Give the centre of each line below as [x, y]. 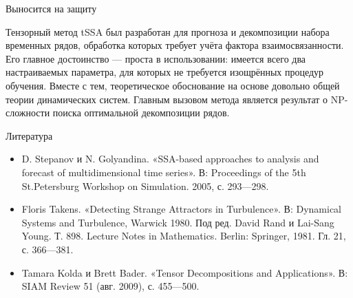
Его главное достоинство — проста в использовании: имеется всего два [156, 58]
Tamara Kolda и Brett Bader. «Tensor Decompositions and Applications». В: [185, 272]
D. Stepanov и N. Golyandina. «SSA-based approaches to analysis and [170, 159]
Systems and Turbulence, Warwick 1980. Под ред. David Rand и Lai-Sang [178, 222]
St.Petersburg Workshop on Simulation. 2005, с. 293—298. [145, 185]
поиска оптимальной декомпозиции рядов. [141, 113]
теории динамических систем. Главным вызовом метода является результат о [167, 99]
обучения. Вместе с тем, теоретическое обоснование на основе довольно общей [173, 85]
